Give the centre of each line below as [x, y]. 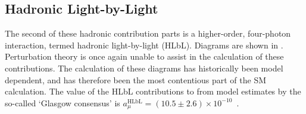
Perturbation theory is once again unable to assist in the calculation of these [144, 56]
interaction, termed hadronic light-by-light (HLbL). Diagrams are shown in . [144, 45]
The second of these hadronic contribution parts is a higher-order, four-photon [148, 33]
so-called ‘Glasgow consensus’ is [63, 102]
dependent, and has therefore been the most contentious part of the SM [136, 79]
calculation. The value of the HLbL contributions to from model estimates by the [153, 91]
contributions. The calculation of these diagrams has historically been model [144, 68]
